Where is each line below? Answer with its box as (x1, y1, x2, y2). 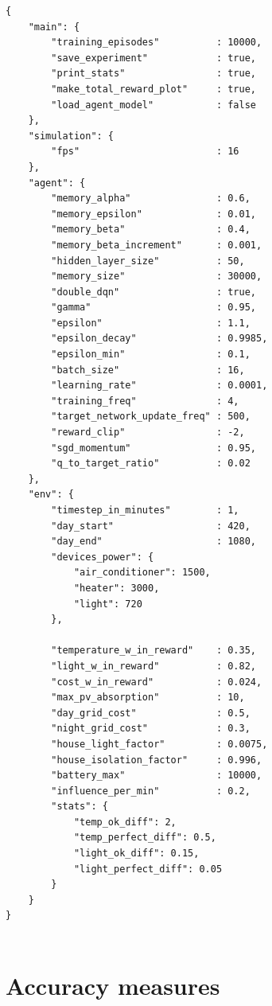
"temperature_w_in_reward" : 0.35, (51, 645, 256, 657)
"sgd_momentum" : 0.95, (51, 442, 256, 454)
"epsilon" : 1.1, (51, 317, 251, 329)
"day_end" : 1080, (51, 536, 256, 548)
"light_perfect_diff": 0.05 (73, 863, 223, 875)
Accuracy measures (6, 969, 220, 1001)
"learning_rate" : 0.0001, (51, 380, 268, 392)
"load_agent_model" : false (51, 99, 256, 111)
